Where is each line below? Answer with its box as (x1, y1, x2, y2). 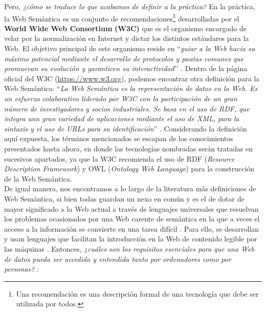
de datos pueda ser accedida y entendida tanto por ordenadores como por (4, 253, 231, 264)
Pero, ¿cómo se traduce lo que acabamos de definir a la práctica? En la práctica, (4, 1, 255, 11)
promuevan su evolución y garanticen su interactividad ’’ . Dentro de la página (4, 63, 248, 74)
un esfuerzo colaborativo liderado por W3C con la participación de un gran (4, 93, 237, 103)
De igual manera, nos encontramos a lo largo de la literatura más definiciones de (4, 183, 256, 194)
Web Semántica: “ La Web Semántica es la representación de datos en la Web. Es (4, 83, 258, 94)
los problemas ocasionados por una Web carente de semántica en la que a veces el (4, 213, 260, 224)
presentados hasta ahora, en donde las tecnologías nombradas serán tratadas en (4, 143, 253, 153)
